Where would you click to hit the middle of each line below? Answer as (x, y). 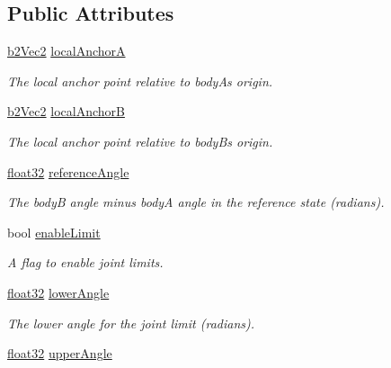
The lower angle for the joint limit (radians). (131, 323)
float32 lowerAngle (58, 292)
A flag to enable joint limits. (85, 262)
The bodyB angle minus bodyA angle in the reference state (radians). (196, 202)
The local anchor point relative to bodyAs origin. (140, 81)
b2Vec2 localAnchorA (67, 51)
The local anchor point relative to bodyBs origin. (140, 141)
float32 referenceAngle (68, 171)
